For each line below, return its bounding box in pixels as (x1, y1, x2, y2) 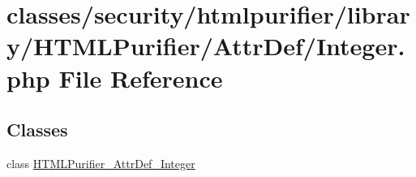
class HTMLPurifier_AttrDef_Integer (6, 154, 195, 171)
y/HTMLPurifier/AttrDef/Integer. (6, 29, 405, 63)
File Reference (58, 61, 223, 94)
